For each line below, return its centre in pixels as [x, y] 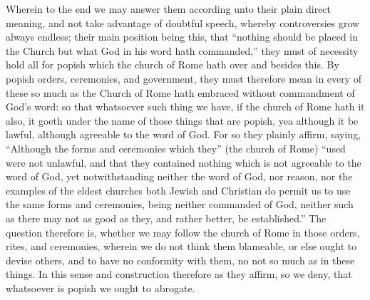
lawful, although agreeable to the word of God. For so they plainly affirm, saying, [184, 134]
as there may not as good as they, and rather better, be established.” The [166, 218]
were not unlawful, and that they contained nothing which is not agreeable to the [184, 162]
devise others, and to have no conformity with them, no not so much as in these [180, 260]
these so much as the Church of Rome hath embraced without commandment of [180, 92]
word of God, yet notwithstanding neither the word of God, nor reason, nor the [179, 176]
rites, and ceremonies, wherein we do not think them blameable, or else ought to [181, 246]
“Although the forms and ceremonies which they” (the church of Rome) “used [176, 148]
